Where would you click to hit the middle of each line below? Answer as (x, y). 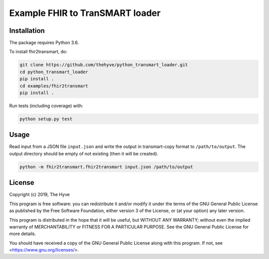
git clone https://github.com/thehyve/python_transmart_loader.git (104, 65)
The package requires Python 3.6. (44, 43)
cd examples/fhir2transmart (54, 86)
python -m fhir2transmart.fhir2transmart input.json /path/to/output (106, 167)
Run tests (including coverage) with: (46, 106)
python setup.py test (46, 119)
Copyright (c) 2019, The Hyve (39, 195)
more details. (23, 234)
